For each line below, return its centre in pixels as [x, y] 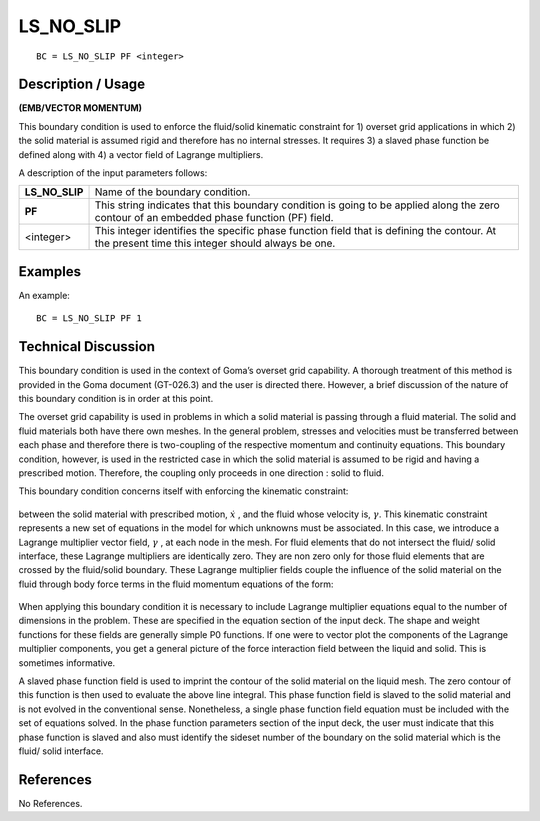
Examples [50, 271]
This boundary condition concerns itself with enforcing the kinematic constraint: [183, 491]
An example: [44, 295]
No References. [50, 803]
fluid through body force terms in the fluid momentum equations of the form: [176, 584]
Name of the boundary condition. [172, 192]
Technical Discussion [86, 346]
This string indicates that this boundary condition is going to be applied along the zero [297, 205]
